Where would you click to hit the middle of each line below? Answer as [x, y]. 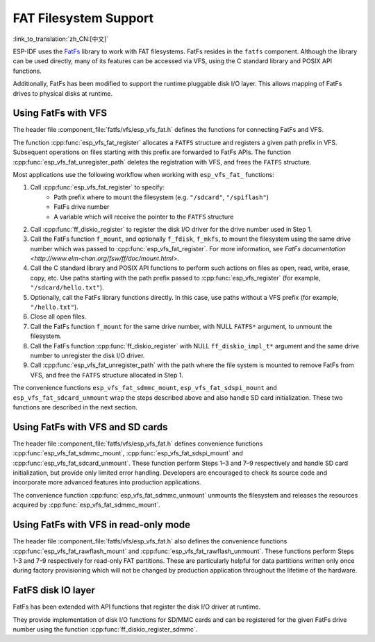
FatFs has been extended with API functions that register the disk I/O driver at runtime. [137, 607]
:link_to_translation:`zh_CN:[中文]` [61, 39]
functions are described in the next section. [75, 407]
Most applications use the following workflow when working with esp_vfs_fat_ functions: [143, 174]
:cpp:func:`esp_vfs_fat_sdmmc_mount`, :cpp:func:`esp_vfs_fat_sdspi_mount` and [128, 453]
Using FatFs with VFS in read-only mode [102, 525]
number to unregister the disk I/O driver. [87, 355]
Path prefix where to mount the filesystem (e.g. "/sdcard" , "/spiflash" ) [161, 197]
